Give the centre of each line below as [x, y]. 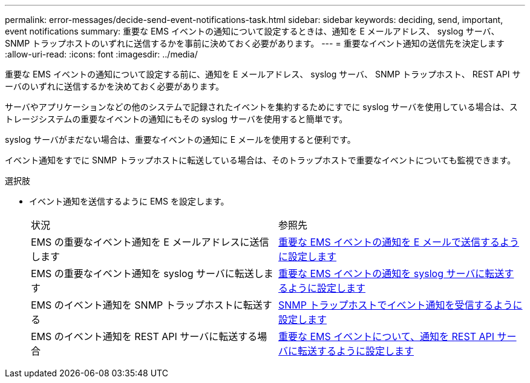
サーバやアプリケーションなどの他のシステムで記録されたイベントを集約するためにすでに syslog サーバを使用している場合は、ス [261, 107]
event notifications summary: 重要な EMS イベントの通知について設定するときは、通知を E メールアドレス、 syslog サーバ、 [252, 31]
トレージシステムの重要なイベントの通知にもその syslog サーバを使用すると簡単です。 [176, 119]
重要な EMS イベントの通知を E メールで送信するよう [399, 242]
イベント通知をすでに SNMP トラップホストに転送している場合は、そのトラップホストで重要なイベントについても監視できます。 [260, 160]
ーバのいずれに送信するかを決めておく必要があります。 [115, 86]
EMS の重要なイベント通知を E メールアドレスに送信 [150, 242]
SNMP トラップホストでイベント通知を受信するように [401, 305]
